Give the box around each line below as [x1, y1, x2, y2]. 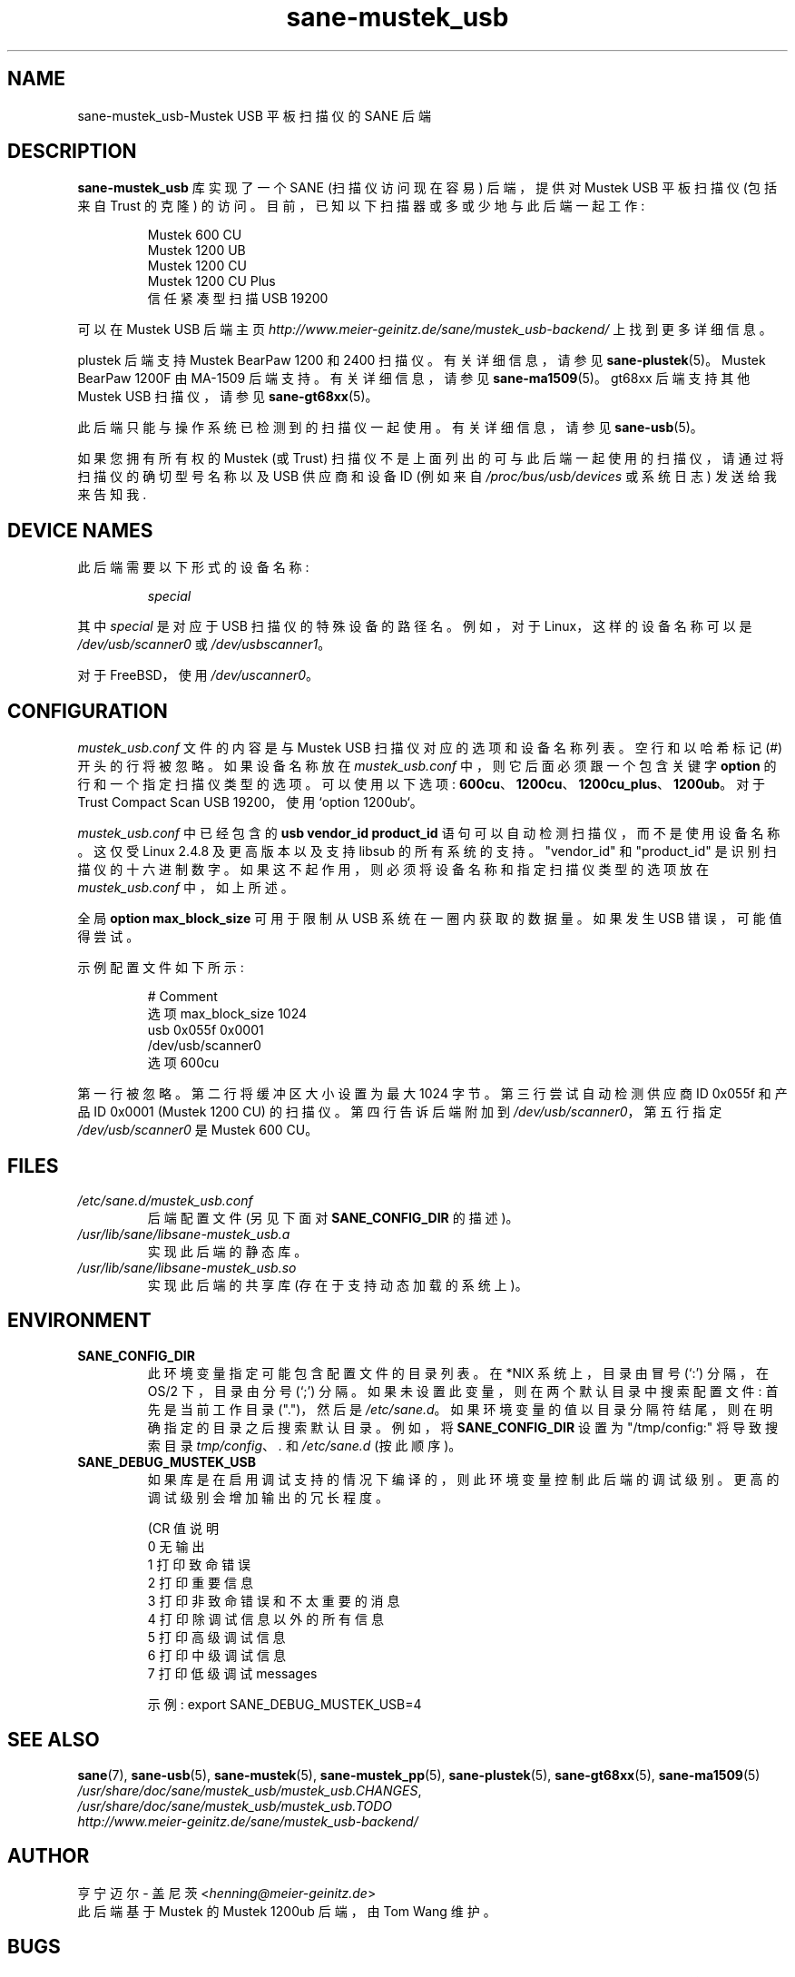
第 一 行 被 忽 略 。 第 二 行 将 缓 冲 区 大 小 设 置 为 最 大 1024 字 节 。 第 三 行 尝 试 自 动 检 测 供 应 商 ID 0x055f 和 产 [77, 1086, 788, 1102]
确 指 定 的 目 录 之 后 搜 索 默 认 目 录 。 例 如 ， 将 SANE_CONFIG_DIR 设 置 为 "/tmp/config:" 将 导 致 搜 [147, 1419, 779, 1435]
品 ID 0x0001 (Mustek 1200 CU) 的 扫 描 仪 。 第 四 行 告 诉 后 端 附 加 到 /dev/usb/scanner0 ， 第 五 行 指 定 [77, 1104, 722, 1120]
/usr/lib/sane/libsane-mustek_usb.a [77, 1225, 290, 1242]
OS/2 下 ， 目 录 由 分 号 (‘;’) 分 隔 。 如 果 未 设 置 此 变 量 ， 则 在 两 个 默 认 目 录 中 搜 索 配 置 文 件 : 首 [147, 1382, 779, 1399]
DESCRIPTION [7, 140, 137, 163]
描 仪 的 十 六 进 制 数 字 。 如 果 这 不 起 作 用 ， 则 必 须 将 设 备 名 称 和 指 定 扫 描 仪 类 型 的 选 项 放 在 [77, 861, 710, 878]
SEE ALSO [7, 1728, 100, 1752]
